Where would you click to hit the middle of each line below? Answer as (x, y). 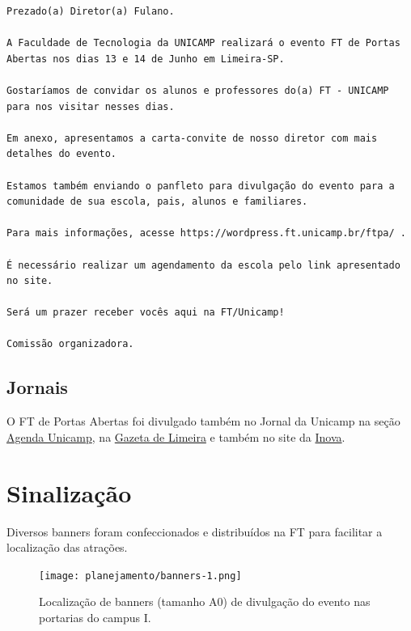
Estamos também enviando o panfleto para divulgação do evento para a (201, 186)
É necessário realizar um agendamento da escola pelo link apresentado (203, 265)
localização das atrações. (67, 547)
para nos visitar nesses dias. (91, 106)
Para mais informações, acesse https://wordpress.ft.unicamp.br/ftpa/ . (206, 233)
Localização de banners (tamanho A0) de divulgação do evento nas (205, 601)
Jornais (37, 387)
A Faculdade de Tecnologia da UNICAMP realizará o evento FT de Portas (203, 43)
